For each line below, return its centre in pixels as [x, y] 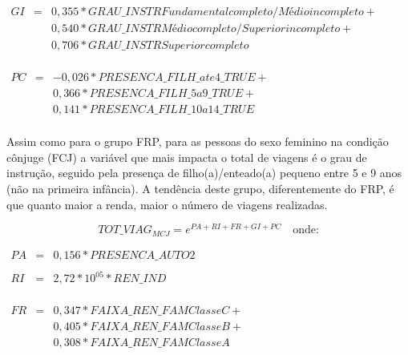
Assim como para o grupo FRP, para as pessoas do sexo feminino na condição [198, 141]
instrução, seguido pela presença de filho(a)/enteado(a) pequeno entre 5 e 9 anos [204, 173]
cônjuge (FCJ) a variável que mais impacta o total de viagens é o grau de [187, 157]
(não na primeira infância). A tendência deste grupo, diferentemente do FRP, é [200, 189]
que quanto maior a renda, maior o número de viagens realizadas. [167, 204]
